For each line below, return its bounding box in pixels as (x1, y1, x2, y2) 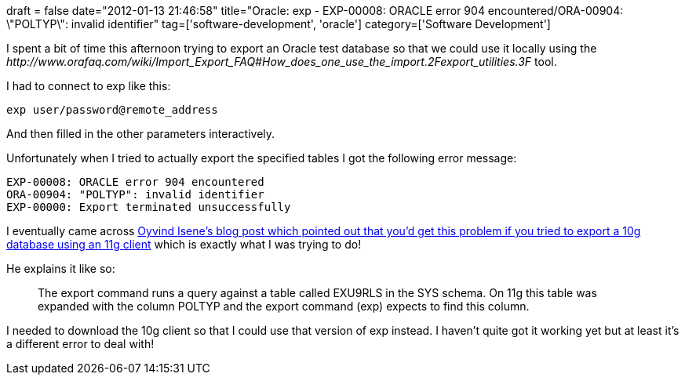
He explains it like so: (6, 262, 115, 275)
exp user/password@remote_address (6, 103, 218, 116)
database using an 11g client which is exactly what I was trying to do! (6, 238, 362, 251)
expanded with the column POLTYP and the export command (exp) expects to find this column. (38, 299, 530, 313)
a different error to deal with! (6, 337, 155, 350)
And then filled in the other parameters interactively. (6, 127, 275, 140)
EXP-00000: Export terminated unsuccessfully (6, 201, 291, 213)
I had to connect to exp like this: (6, 79, 171, 93)
